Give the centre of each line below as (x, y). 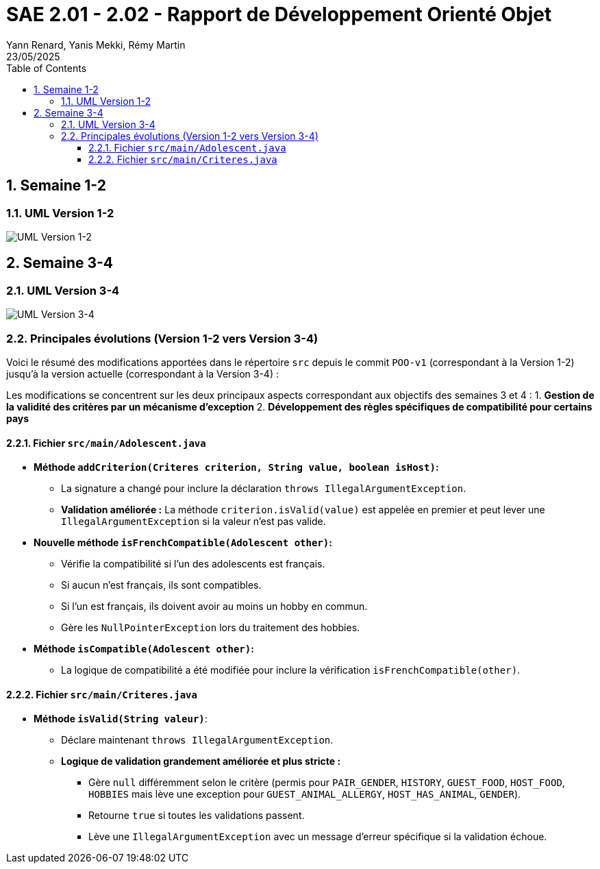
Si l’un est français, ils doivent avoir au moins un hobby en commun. (214, 607)
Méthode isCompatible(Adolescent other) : (144, 649)
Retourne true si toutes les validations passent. (197, 816)
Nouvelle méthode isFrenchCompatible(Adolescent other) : (183, 543)
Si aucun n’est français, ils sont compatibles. (161, 585)
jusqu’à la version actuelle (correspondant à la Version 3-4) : (142, 374)
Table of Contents (47, 68)
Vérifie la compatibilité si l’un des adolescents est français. (193, 564)
